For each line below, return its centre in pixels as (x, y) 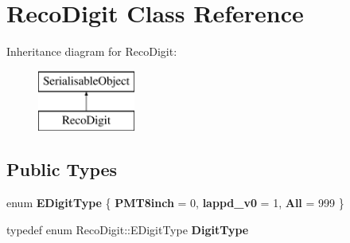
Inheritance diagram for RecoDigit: (92, 51)
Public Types (62, 169)
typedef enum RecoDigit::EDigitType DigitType (128, 229)
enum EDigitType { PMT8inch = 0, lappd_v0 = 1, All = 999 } (175, 203)
